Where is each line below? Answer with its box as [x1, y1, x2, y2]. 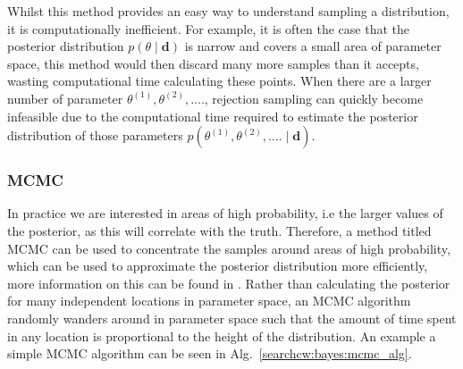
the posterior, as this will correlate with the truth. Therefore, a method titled [7, 221, 432, 239]
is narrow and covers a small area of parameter [184, 37, 442, 55]
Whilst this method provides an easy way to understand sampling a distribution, [7, 2, 450, 20]
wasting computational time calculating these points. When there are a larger [7, 71, 432, 90]
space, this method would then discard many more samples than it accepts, [7, 54, 419, 72]
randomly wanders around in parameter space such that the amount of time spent [7, 308, 457, 327]
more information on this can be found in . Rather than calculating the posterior [7, 273, 450, 292]
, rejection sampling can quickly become [204, 88, 424, 107]
